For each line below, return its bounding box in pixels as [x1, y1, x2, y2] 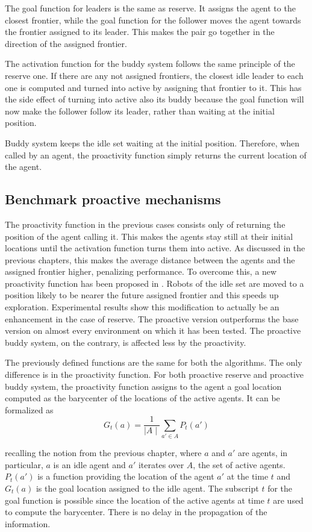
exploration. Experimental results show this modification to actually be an [5, 301, 279, 313]
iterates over [138, 458, 184, 471]
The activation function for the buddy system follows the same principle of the [5, 57, 295, 70]
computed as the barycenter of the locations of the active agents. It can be [5, 392, 280, 404]
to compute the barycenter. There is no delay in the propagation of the [5, 505, 267, 518]
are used [273, 493, 304, 506]
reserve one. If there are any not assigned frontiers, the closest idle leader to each [5, 69, 304, 81]
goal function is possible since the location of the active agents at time [5, 493, 264, 506]
